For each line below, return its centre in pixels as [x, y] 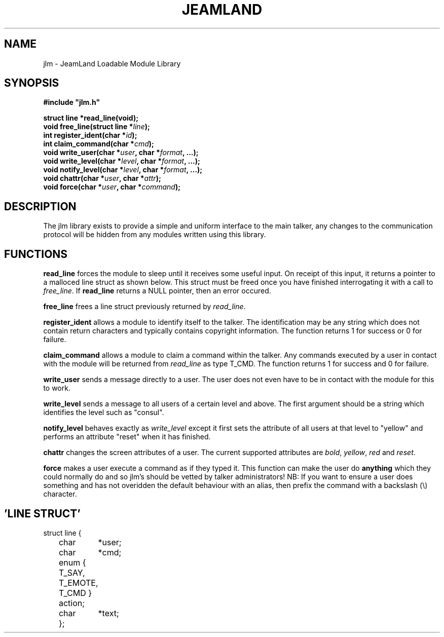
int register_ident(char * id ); [90, 135]
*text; [108, 613]
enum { [72, 562]
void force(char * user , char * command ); [112, 187]
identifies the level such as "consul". [104, 413]
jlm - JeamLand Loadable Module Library [112, 63]
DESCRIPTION [40, 206]
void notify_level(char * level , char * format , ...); [123, 170]
